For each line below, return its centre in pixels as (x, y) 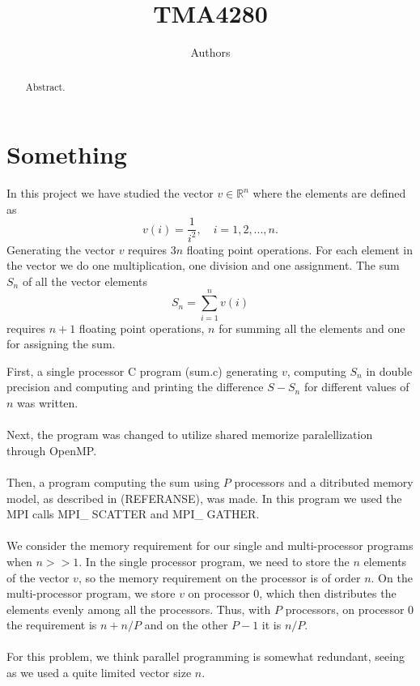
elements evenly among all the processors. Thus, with (139, 609)
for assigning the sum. (61, 344)
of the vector (38, 577)
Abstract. (45, 86)
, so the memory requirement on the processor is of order (219, 577)
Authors (210, 52)
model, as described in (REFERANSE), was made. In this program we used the (204, 498)
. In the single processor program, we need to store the (214, 561)
